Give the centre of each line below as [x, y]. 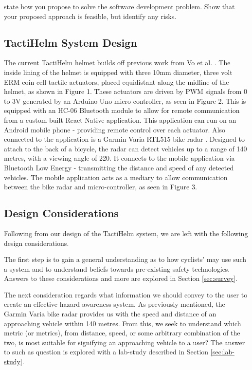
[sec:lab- [222, 352]
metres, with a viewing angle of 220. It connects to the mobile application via [119, 158]
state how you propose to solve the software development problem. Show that [119, 6]
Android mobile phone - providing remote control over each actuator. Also [115, 129]
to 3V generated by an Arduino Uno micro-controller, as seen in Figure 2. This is [125, 101]
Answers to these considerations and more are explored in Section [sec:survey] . [121, 278]
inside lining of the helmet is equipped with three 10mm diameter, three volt [118, 72]
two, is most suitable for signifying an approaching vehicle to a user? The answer [125, 342]
